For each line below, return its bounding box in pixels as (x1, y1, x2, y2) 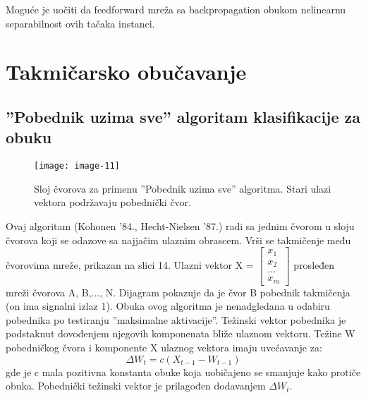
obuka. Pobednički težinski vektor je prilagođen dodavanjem (6, 378, 266, 393)
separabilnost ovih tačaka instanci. (6, 16, 155, 30)
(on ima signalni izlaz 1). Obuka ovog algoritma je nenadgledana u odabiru (6, 298, 330, 313)
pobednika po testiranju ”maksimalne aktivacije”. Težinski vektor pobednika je (6, 312, 346, 327)
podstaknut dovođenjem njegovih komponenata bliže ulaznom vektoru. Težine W (6, 326, 355, 341)
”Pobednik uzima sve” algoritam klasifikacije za (6, 105, 361, 127)
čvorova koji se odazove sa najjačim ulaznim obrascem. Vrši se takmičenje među (6, 232, 351, 247)
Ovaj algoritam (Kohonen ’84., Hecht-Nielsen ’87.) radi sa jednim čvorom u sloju (6, 219, 355, 233)
